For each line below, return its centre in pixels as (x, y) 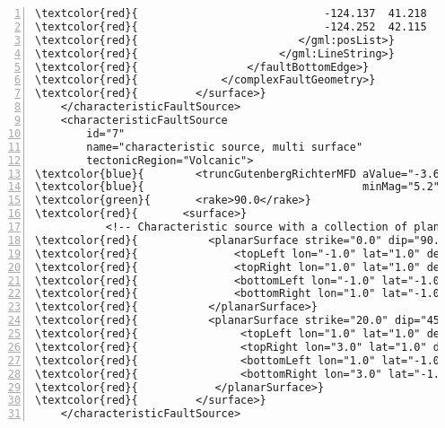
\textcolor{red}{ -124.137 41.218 (231, 13)
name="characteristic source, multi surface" (225, 147)
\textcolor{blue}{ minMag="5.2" (238, 187)
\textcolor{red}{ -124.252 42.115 (231, 26)
